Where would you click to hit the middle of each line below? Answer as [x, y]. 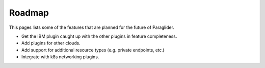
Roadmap [29, 13]
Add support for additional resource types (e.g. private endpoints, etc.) [93, 50]
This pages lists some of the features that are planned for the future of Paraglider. [92, 27]
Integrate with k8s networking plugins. [60, 57]
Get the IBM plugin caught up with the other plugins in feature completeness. [99, 36]
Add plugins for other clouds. [51, 43]
